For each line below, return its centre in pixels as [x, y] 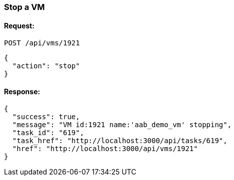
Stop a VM [24, 7]
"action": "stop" [46, 66]
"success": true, [46, 117]
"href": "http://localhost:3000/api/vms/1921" [105, 149]
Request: [19, 25]
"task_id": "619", [48, 133]
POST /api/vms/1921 [42, 43]
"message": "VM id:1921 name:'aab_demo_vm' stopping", [122, 125]
